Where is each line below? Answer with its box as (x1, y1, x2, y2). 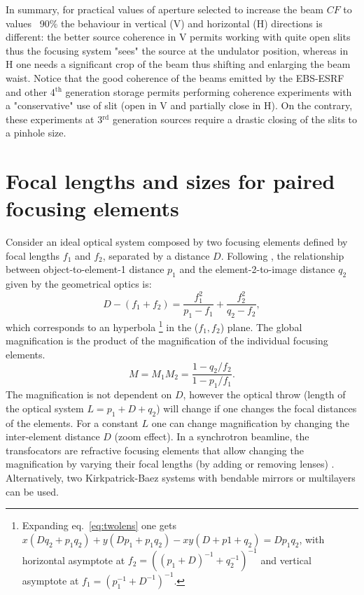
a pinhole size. (6, 125, 66, 140)
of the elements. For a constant (6, 415, 139, 430)
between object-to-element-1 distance (6, 262, 164, 276)
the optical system (6, 400, 84, 415)
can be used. (6, 484, 59, 498)
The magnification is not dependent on (6, 387, 172, 402)
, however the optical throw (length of (183, 387, 346, 402)
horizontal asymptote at (22, 552, 125, 567)
